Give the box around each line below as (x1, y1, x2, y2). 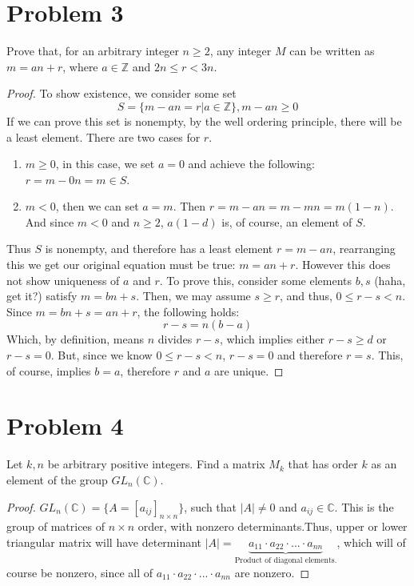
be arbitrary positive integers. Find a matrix (47, 456, 265, 472)
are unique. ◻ (213, 362, 284, 379)
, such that (184, 498, 237, 515)
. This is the (334, 498, 394, 515)
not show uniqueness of (6, 271, 120, 288)
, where (62, 58, 98, 74)
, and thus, (280, 287, 332, 304)
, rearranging (332, 240, 396, 257)
